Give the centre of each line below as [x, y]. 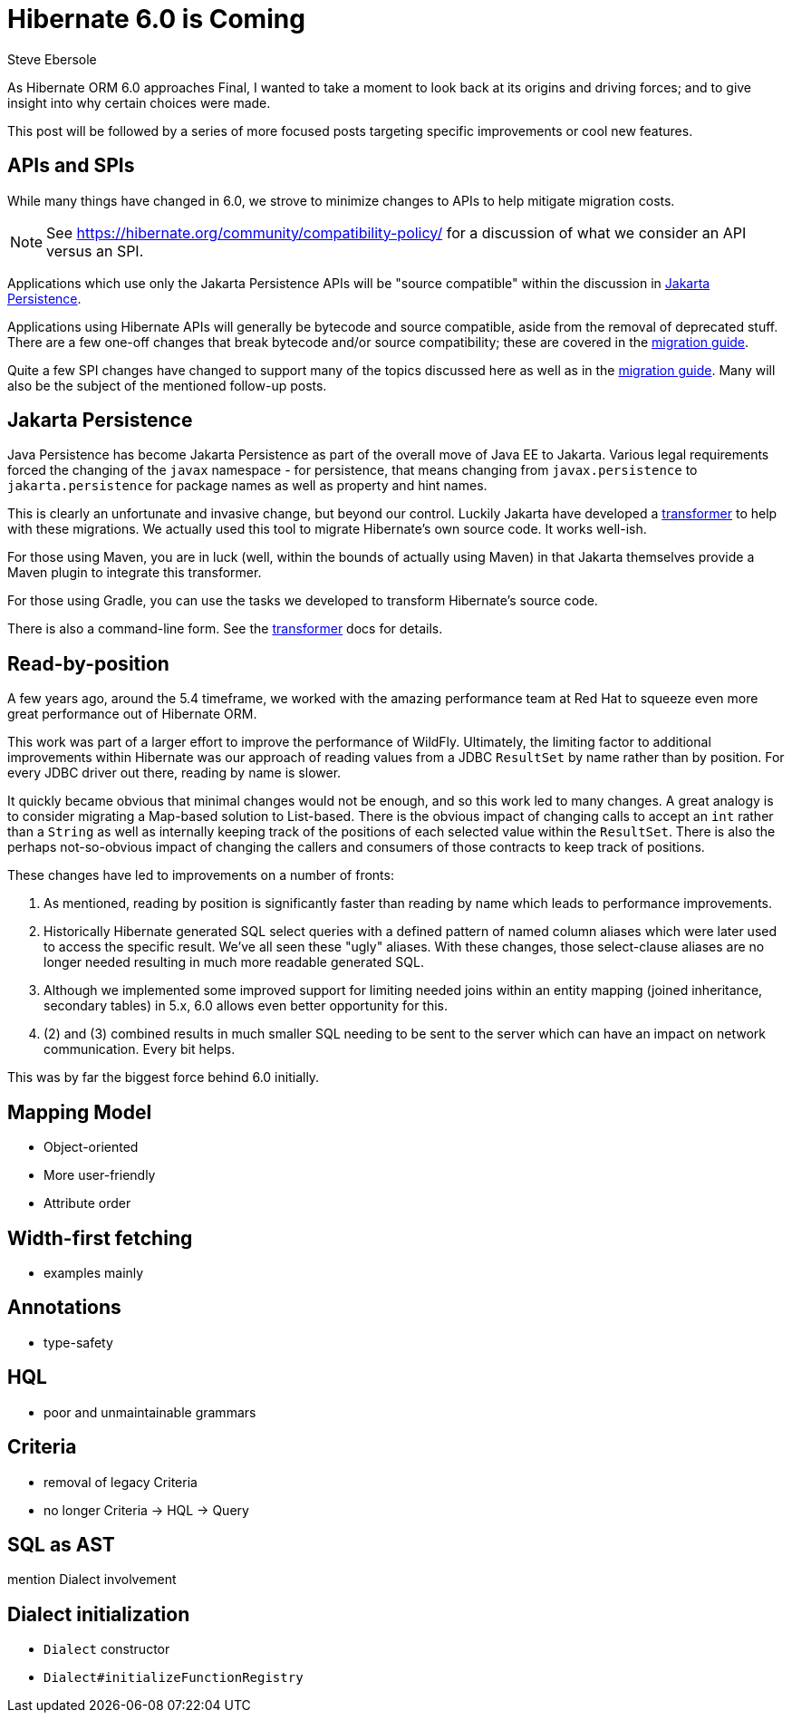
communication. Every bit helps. [140, 1049]
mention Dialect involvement [92, 1580]
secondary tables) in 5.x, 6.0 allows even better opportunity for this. [246, 1006]
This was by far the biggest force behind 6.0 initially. [164, 1077]
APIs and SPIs [71, 166]
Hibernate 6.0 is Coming [156, 19]
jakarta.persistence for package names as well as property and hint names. [247, 486]
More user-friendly [100, 1175]
